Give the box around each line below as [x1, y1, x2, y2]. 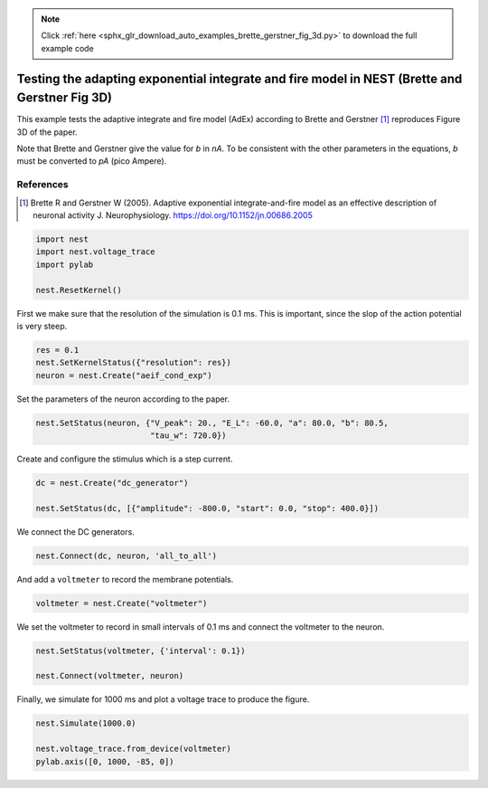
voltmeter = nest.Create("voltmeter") [35, 598, 208, 608]
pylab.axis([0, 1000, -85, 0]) [35, 756, 175, 766]
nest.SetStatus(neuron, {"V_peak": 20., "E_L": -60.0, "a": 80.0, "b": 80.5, [35, 417, 389, 428]
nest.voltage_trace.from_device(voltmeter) [35, 744, 232, 755]
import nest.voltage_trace [35, 247, 155, 257]
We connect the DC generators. [16, 526, 135, 537]
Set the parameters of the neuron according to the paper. [16, 394, 230, 404]
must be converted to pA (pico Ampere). [16, 156, 167, 166]
